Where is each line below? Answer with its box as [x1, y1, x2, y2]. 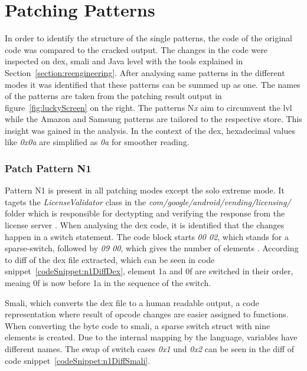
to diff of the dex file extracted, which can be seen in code [5, 253, 215, 265]
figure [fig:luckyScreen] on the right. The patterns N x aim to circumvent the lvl [5, 101, 292, 113]
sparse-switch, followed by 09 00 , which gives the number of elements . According [5, 242, 299, 254]
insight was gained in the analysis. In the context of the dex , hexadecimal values [5, 124, 295, 136]
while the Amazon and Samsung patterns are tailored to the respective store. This [5, 113, 302, 125]
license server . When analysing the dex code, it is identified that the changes [5, 219, 285, 231]
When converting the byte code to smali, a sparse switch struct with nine [5, 319, 270, 331]
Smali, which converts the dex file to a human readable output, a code [5, 296, 259, 308]
